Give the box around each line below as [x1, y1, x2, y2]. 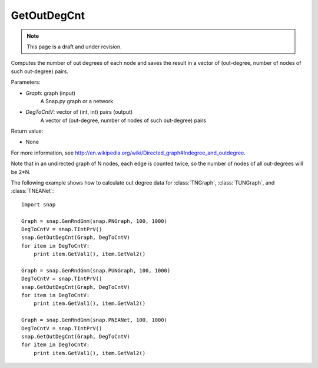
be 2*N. [11, 168, 31, 175]
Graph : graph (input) [25, 89, 76, 97]
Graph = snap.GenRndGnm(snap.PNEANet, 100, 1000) [21, 317, 168, 324]
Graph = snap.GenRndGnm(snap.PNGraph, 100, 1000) [21, 218, 168, 224]
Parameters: [11, 78, 41, 86]
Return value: [11, 127, 44, 135]
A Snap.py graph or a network [40, 97, 114, 104]
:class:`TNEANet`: [11, 188, 54, 195]
